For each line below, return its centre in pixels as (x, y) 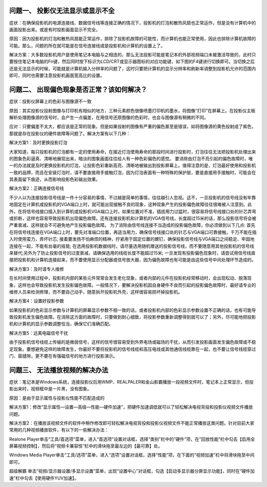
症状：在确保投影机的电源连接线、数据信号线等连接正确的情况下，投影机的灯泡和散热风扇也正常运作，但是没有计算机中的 (133, 23)
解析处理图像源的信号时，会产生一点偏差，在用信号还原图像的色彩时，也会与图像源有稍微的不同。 (109, 117)
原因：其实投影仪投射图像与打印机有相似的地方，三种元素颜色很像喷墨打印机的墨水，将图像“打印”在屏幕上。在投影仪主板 (132, 110)
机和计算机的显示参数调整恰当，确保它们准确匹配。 (61, 324)
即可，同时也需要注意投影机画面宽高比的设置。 (57, 75)
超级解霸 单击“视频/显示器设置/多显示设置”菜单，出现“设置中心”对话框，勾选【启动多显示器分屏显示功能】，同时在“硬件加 (132, 471)
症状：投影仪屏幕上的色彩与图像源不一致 (50, 101)
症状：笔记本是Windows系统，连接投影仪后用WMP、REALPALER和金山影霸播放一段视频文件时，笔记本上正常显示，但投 (132, 382)
